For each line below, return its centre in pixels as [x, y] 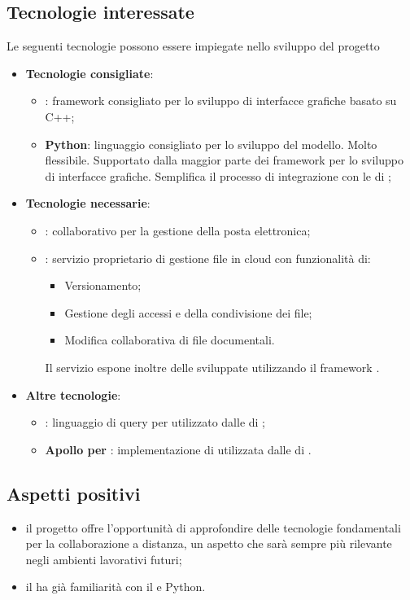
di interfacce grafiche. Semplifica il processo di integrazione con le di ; [218, 175]
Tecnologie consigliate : [89, 73]
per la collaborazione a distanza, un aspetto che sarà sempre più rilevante [209, 543]
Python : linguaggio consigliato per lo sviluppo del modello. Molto [211, 144]
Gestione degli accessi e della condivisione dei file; [188, 312]
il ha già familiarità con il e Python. [116, 587]
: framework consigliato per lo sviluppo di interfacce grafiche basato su [221, 101]
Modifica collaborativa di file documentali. [170, 340]
